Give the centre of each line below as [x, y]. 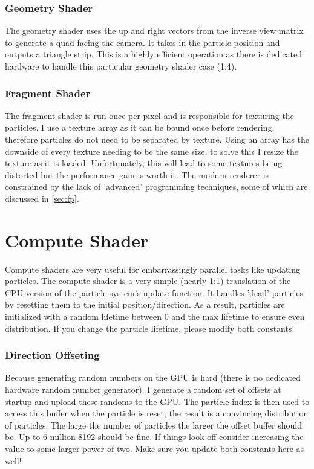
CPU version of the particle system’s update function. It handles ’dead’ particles [154, 292]
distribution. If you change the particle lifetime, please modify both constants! [150, 328]
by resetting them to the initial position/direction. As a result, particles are [145, 304]
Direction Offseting [52, 355]
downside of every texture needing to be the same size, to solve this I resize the [152, 151]
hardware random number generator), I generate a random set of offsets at [143, 390]
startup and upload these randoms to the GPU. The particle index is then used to [157, 401]
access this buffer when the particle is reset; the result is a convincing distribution [157, 413]
